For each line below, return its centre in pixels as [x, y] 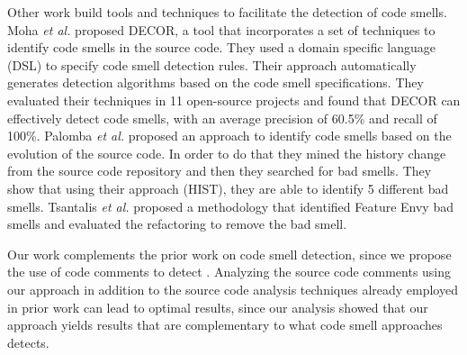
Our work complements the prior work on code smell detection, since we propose [229, 254]
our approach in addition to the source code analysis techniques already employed [233, 289]
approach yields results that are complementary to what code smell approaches [225, 325]
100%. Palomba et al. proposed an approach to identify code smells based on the [229, 136]
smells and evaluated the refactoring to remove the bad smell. [177, 224]
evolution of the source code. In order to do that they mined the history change [227, 153]
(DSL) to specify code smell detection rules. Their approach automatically [212, 64]
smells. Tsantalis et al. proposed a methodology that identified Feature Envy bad [230, 206]
